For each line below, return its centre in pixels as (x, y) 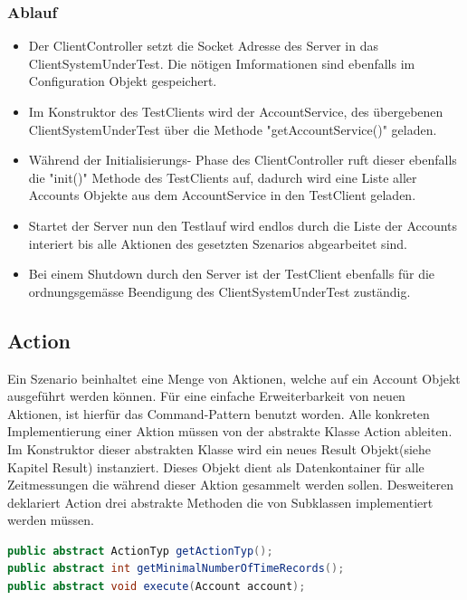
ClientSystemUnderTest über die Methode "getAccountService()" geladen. (233, 129)
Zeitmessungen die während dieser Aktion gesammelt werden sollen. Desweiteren (231, 485)
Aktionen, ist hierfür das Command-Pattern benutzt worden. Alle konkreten (219, 413)
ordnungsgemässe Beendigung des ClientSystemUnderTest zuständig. (219, 291)
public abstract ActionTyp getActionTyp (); (140, 551)
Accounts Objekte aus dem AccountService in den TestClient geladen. (222, 195)
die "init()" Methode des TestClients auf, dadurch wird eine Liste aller (223, 177)
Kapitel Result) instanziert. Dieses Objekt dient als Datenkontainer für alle (216, 467)
